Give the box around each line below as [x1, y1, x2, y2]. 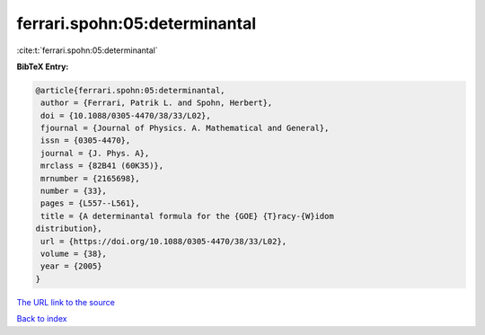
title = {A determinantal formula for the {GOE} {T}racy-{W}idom [40, 211, 334, 221]
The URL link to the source [16, 296, 116, 307]
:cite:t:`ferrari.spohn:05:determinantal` [16, 45, 158, 56]
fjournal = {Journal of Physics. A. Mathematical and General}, [40, 123, 330, 134]
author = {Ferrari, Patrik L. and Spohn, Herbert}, [40, 98, 273, 108]
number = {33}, [40, 186, 108, 197]
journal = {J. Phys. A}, [40, 148, 150, 158]
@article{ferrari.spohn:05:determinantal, [35, 85, 225, 95]
